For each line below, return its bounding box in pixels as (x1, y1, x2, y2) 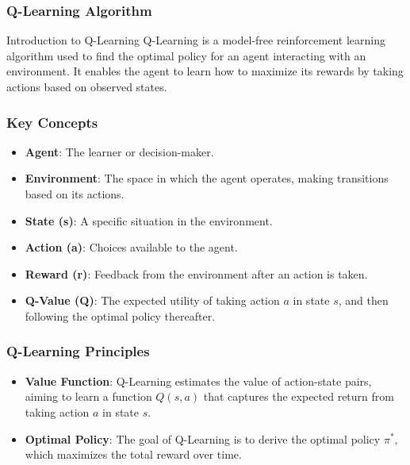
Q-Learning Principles (6, 341, 150, 361)
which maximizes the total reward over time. (25, 446, 242, 463)
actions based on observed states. (6, 79, 167, 94)
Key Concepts (6, 112, 98, 132)
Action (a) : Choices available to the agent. (25, 239, 238, 256)
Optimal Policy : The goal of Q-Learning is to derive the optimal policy (25, 430, 381, 447)
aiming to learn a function (25, 388, 152, 405)
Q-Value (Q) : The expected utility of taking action (25, 292, 280, 309)
